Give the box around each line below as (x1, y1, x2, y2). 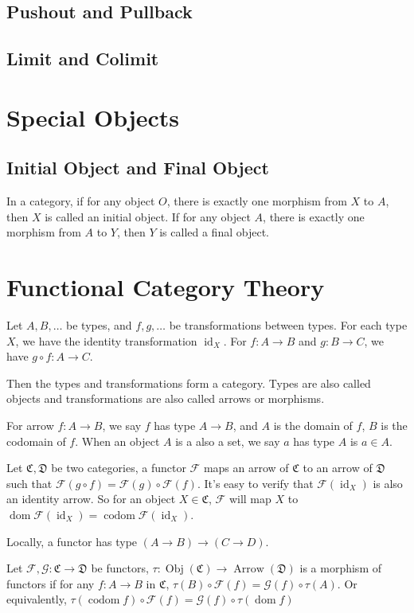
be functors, (91, 560, 149, 576)
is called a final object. (159, 224, 269, 240)
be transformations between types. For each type (169, 317, 408, 334)
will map (228, 490, 271, 507)
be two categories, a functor (51, 459, 186, 476)
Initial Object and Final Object (6, 155, 269, 180)
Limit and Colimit (6, 46, 159, 71)
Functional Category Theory (6, 271, 325, 303)
